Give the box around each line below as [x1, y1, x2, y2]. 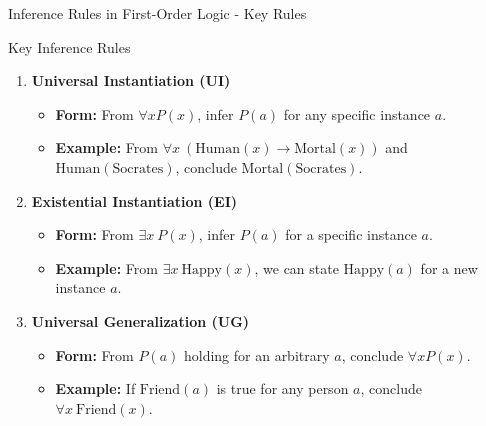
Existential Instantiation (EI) [31, 190, 238, 211]
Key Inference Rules [8, 36, 131, 57]
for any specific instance [283, 103, 431, 124]
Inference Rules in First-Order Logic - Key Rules [8, 3, 307, 23]
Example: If [55, 378, 136, 399]
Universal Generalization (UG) [31, 310, 250, 331]
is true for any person [216, 378, 349, 399]
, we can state [254, 257, 339, 278]
